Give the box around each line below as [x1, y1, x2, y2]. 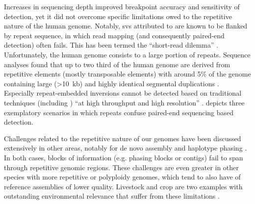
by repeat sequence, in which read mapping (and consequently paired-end [4, 30, 225, 40]
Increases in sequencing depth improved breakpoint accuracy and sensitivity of [4, 1, 240, 11]
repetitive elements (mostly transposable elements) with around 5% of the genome [4, 69, 251, 79]
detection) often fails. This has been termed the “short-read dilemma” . [4, 40, 219, 50]
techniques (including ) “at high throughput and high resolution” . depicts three [4, 97, 245, 107]
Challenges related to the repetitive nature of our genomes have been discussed [4, 133, 241, 143]
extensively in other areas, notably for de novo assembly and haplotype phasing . [4, 143, 247, 153]
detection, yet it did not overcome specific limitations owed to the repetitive [4, 11, 232, 21]
